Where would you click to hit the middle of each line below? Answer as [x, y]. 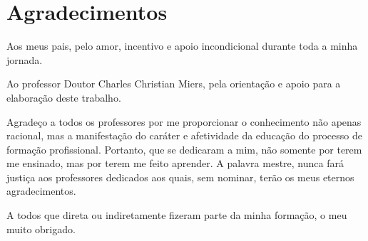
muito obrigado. [41, 229]
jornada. [25, 59]
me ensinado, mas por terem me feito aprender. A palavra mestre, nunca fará [175, 163]
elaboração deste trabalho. [64, 97]
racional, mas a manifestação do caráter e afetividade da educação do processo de [184, 135]
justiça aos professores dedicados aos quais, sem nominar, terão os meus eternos [180, 177]
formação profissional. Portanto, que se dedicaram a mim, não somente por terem [184, 149]
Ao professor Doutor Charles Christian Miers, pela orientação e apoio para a [174, 84]
